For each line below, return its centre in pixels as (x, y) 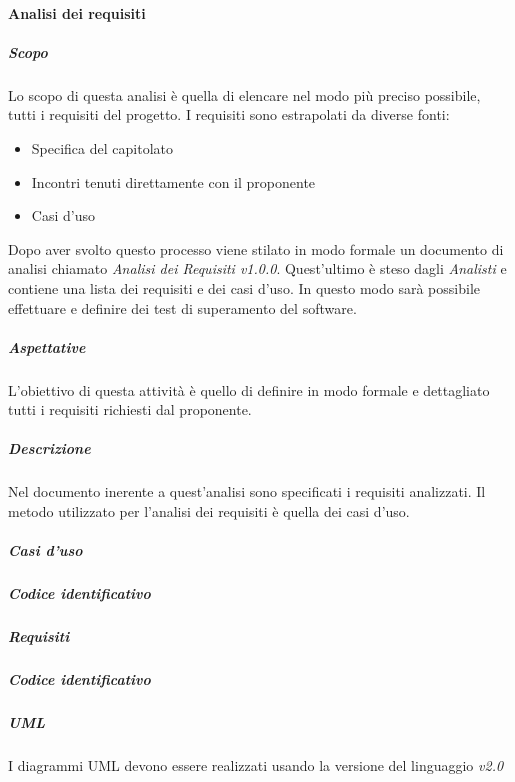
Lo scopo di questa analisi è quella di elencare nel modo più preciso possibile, (244, 94)
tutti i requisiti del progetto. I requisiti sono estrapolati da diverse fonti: (229, 114)
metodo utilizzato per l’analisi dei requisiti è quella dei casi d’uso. (209, 511)
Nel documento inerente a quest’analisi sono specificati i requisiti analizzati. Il (247, 491)
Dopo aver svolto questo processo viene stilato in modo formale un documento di (256, 248)
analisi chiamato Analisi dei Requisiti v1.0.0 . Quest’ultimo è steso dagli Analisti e (257, 268)
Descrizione (49, 448)
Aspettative (47, 346)
